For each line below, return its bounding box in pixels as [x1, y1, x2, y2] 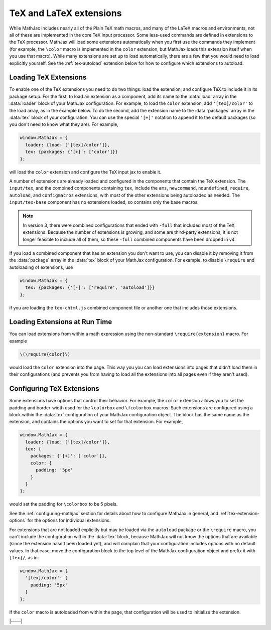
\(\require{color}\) [20, 351, 70, 357]
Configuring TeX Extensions [9, 384, 99, 393]
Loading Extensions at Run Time [9, 318, 112, 326]
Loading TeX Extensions [9, 73, 87, 82]
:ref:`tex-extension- [219, 510, 260, 516]
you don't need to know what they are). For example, [9, 121, 119, 127]
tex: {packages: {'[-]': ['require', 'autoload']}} [25, 285, 155, 290]
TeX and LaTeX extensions [9, 8, 122, 19]
